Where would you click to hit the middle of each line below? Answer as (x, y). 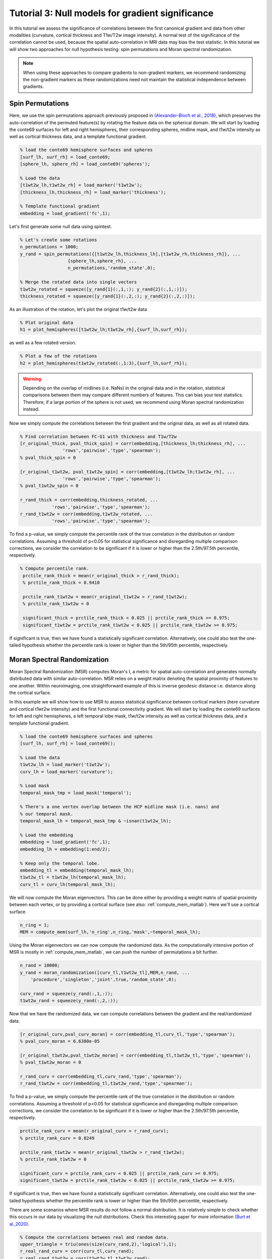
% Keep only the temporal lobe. (60, 863)
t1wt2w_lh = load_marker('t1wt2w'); (65, 765)
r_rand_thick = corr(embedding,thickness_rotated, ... (89, 500)
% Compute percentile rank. (54, 569)
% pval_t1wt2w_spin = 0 (49, 486)
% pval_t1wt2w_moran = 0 (51, 1062)
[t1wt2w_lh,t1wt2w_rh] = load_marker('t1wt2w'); (81, 185)
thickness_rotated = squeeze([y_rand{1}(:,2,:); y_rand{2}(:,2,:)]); (108, 296)
